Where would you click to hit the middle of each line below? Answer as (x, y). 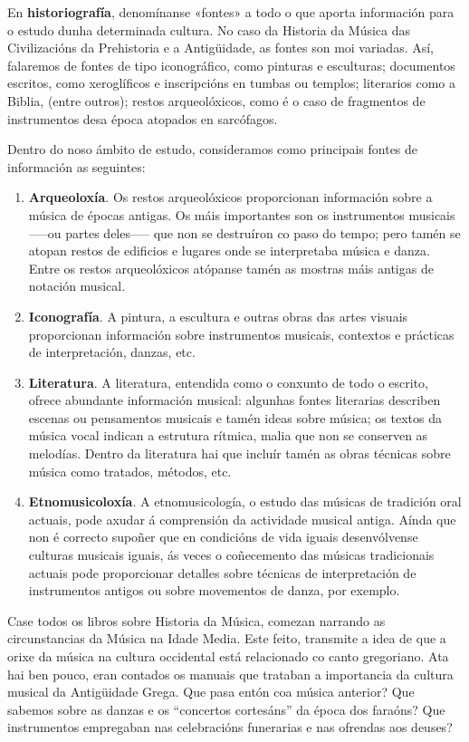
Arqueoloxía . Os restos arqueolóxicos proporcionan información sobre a (230, 197)
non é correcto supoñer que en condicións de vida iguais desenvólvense (223, 537)
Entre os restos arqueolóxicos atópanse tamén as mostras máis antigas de (231, 268)
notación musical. (77, 286)
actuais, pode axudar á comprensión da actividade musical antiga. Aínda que (242, 519)
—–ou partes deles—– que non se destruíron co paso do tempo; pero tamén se (244, 232)
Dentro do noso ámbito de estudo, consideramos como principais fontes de (213, 149)
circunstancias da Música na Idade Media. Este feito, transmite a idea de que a (227, 638)
